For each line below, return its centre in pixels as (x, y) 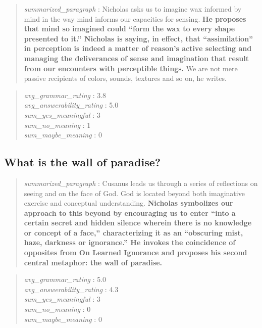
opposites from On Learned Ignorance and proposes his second (136, 252)
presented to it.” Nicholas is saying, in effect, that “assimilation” (139, 38)
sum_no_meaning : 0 (57, 309)
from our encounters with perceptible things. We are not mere (131, 68)
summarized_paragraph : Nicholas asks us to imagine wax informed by (133, 9)
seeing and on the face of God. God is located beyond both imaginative (134, 193)
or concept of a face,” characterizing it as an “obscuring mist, (134, 232)
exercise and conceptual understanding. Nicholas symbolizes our (128, 203)
